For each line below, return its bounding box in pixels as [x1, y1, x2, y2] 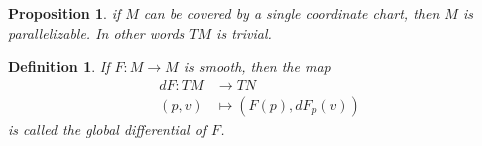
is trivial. [216, 22, 272, 43]
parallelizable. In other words [8, 22, 185, 43]
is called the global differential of [8, 118, 207, 139]
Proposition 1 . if [8, 3, 121, 23]
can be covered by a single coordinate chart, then [143, 3, 440, 23]
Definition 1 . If [8, 56, 110, 77]
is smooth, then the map [183, 56, 331, 77]
